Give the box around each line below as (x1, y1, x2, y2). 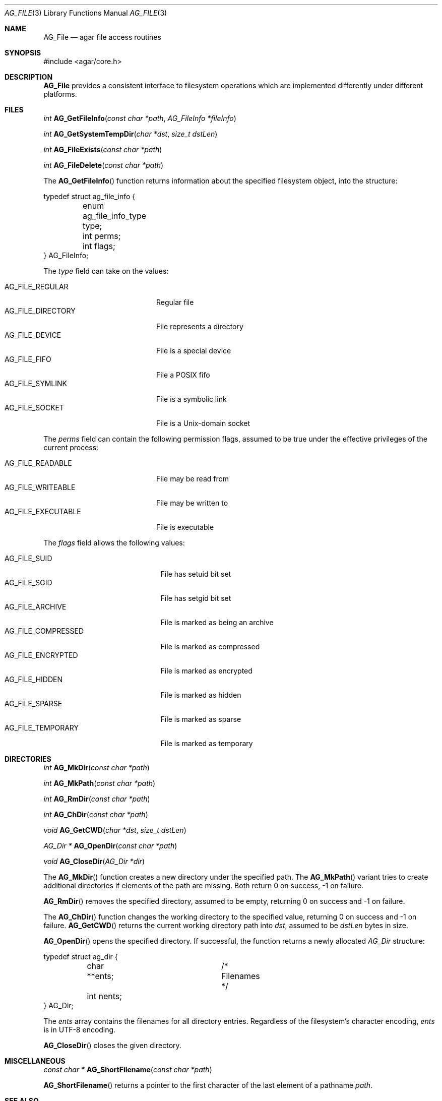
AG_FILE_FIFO (5, 355, 51, 363)
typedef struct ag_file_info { (43, 192, 136, 201)
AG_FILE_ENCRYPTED (5, 651, 78, 659)
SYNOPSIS (5, 48, 41, 57)
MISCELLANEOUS (5, 1057, 66, 1065)
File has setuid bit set (160, 570, 231, 578)
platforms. (43, 90, 77, 98)
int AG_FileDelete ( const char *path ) (43, 161, 164, 169)
